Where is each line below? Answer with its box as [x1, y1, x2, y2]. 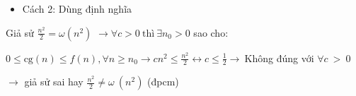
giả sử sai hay [24, 74, 84, 89]
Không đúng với [244, 50, 314, 65]
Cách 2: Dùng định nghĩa [22, 1, 132, 16]
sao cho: [193, 25, 229, 40]
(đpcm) [147, 74, 179, 89]
